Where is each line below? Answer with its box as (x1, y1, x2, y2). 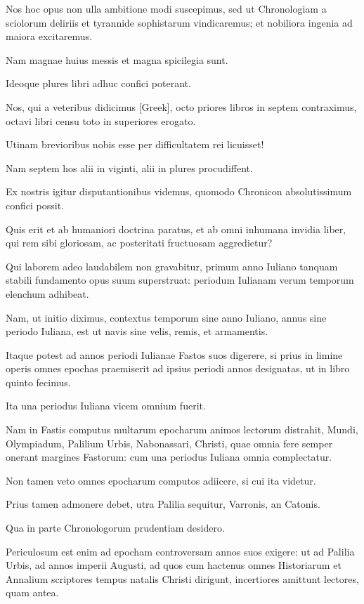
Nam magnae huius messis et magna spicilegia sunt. (6, 52, 228, 67)
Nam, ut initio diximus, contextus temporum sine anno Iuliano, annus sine (6, 310, 327, 324)
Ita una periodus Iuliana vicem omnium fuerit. (6, 398, 206, 413)
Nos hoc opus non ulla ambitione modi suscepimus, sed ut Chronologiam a (6, 1, 327, 15)
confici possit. (6, 197, 64, 212)
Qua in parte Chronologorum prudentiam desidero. (6, 520, 225, 535)
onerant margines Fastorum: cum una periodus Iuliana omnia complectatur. (6, 449, 332, 464)
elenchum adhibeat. (6, 286, 89, 301)
